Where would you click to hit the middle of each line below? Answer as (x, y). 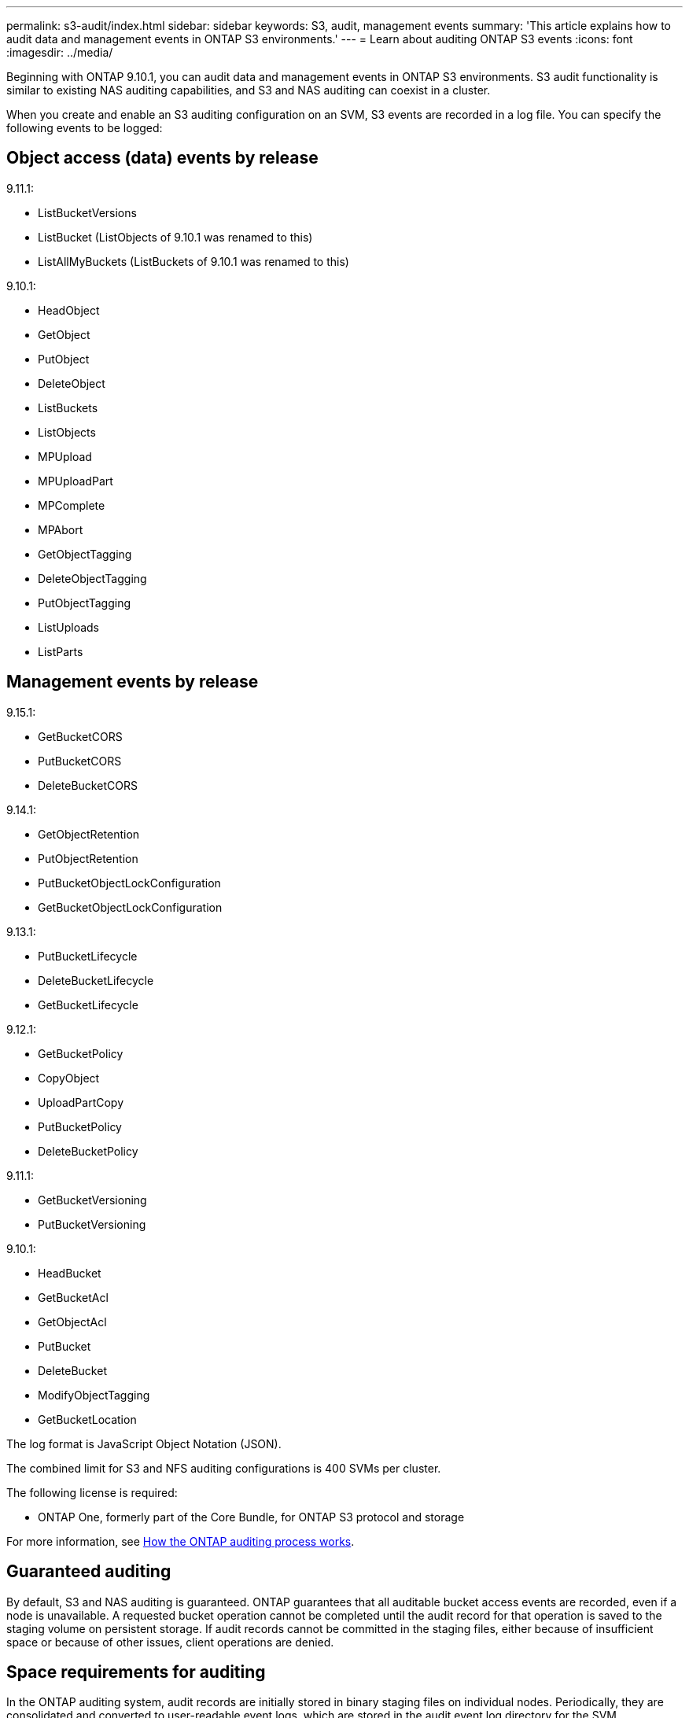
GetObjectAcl (72, 1322)
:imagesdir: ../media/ (60, 52)
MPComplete (72, 505)
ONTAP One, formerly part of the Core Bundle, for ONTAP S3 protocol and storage (251, 1517)
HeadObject (69, 310)
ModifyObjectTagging (94, 1395)
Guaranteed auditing (89, 1572)
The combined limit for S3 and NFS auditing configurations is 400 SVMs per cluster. (224, 1468)
